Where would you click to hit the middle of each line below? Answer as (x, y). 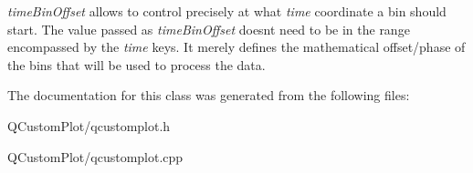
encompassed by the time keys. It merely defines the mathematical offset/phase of (236, 47)
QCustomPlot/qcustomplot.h (89, 125)
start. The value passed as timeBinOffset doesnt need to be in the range (209, 29)
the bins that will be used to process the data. (137, 64)
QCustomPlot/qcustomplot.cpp (95, 156)
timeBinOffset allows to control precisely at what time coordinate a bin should (227, 11)
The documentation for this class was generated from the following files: (209, 95)
